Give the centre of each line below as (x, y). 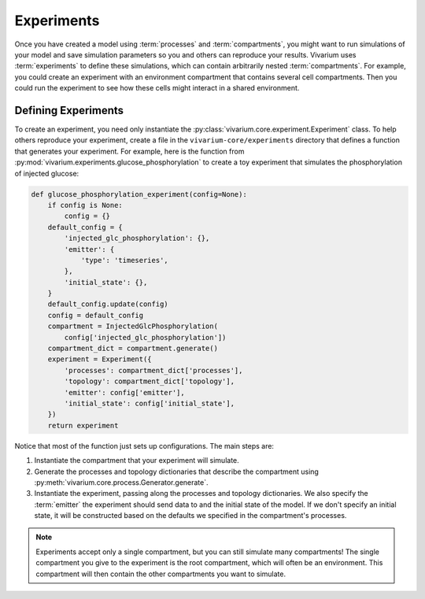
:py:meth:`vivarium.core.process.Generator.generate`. (121, 482)
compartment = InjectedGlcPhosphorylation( (133, 326)
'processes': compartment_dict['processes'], (153, 370)
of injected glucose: (47, 173)
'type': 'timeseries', (124, 260)
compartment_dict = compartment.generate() (133, 349)
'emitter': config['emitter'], (124, 392)
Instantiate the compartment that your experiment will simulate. (137, 460)
